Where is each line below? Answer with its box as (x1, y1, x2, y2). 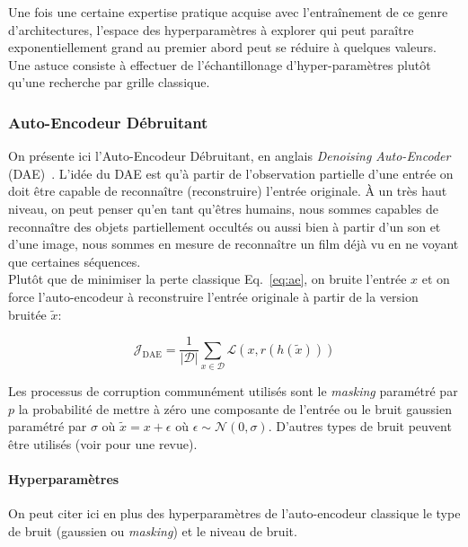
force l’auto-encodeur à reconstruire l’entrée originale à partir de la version (8, 287, 419, 305)
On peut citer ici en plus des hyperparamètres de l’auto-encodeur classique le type (8, 504, 461, 523)
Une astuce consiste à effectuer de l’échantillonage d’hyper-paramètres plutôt (8, 55, 431, 74)
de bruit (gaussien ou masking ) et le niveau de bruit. (8, 521, 297, 540)
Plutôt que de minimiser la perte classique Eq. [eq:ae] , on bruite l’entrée (8, 269, 407, 288)
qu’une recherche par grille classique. (8, 73, 210, 92)
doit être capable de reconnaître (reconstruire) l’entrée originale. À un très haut (8, 181, 447, 200)
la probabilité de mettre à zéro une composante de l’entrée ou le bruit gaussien (18, 399, 452, 418)
